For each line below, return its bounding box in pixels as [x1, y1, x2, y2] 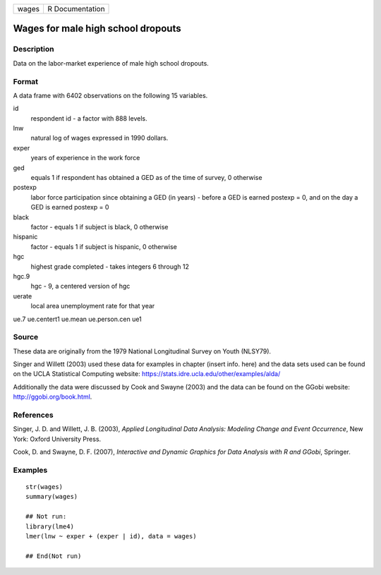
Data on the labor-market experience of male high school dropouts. [13, 59, 210, 67]
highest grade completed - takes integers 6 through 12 [30, 262, 190, 271]
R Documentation [47, 4, 105, 13]
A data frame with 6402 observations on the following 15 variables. [13, 91, 208, 99]
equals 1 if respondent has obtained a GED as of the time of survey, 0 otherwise [30, 174, 262, 182]
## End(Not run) [25, 552, 82, 560]
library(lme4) [25, 522, 74, 531]
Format [13, 76, 39, 86]
